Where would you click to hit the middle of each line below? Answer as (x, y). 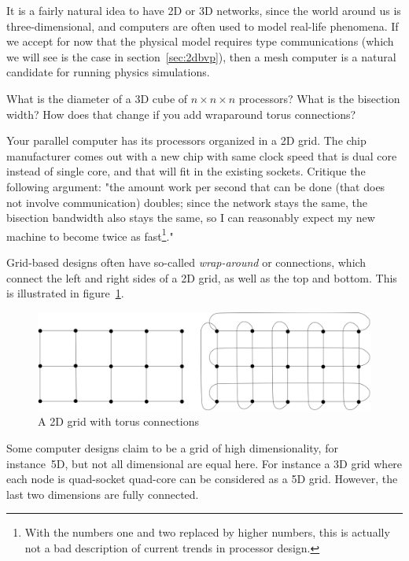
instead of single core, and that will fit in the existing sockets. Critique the (186, 171)
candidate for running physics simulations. (108, 72)
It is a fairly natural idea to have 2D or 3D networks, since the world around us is (204, 10)
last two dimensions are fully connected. (103, 494)
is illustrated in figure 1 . (65, 293)
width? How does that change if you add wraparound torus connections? (181, 114)
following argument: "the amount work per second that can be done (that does (196, 186)
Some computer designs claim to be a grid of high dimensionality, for (172, 447)
